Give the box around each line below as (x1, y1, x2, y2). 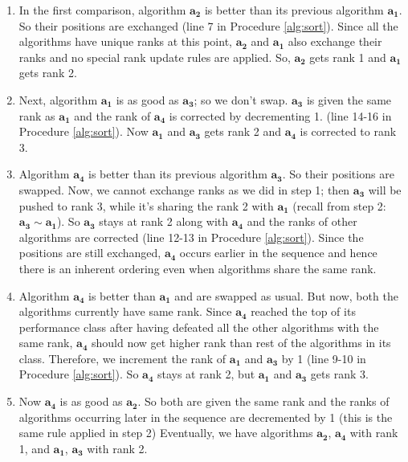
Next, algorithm (18, 91, 98, 108)
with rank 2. (87, 440, 148, 456)
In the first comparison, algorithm (18, 2, 186, 18)
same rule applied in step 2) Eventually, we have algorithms (18, 424, 313, 441)
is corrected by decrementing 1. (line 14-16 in (169, 107, 392, 124)
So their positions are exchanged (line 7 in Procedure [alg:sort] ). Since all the (18, 17, 398, 34)
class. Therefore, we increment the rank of (18, 350, 226, 366)
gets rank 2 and (204, 123, 281, 140)
